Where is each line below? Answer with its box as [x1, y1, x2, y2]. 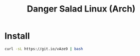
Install [4, 30, 30, 42]
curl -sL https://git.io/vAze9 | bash [4, 46, 83, 51]
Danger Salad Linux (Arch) [27, 3, 136, 14]
